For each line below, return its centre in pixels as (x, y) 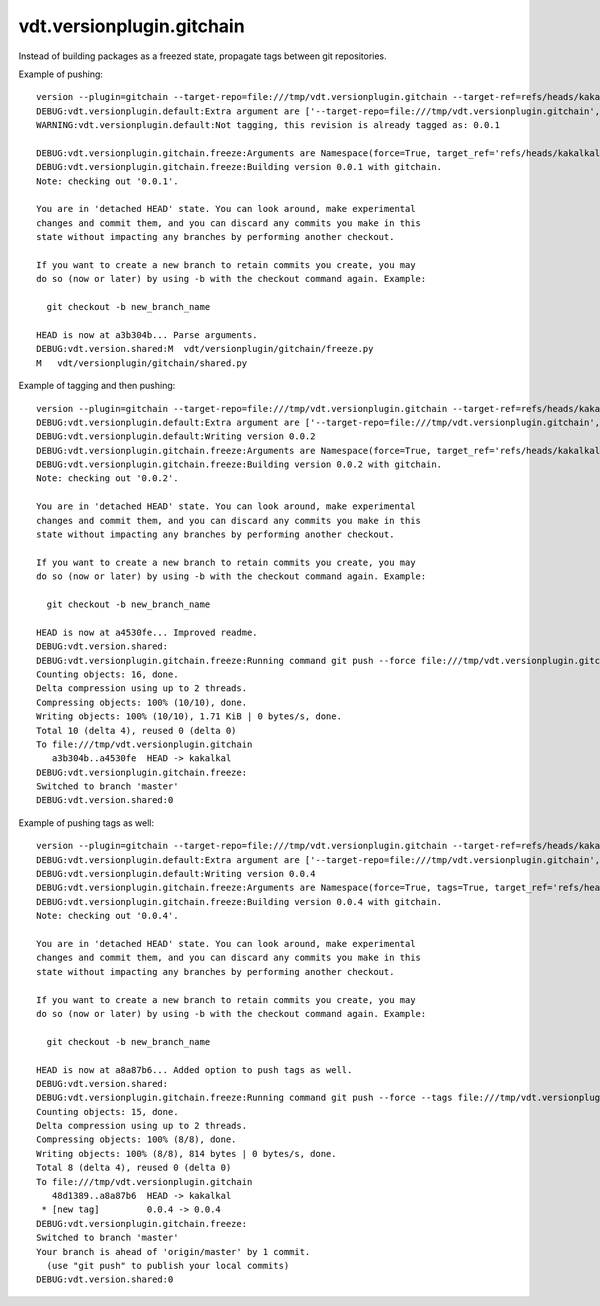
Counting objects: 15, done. (107, 1111)
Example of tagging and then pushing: (97, 386)
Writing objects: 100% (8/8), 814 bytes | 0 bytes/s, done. (186, 1153)
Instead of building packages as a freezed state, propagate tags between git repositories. (202, 56)
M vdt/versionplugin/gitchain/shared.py (142, 363)
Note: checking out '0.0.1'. (107, 181)
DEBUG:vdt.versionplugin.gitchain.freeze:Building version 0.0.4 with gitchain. (239, 901)
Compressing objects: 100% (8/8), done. (136, 1139)
